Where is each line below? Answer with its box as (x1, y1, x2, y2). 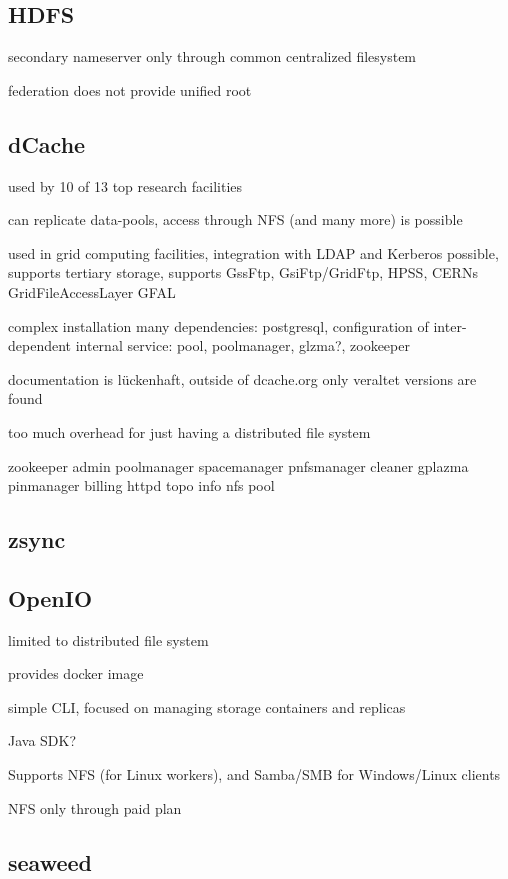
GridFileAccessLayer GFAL (8, 281, 176, 302)
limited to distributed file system (8, 629, 209, 650)
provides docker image (8, 663, 144, 684)
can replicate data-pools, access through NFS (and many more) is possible (8, 209, 463, 230)
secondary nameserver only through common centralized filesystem (8, 46, 417, 67)
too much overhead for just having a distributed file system (8, 421, 371, 442)
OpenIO (8, 582, 93, 613)
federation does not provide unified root (8, 79, 252, 100)
